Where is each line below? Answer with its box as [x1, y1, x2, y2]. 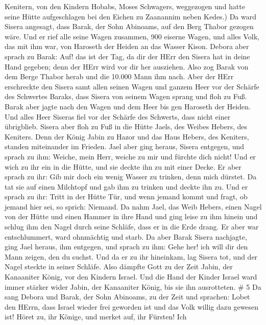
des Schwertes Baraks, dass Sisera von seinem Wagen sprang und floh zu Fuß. [5, 91, 247, 102]
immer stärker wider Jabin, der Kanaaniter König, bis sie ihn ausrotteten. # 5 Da [5, 281, 261, 292]
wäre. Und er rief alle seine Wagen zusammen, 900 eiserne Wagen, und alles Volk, [5, 31, 259, 41]
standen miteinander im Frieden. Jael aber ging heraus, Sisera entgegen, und [5, 141, 245, 152]
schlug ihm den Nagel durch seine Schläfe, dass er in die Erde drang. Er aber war [5, 221, 259, 232]
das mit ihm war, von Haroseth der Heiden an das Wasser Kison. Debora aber [5, 41, 249, 52]
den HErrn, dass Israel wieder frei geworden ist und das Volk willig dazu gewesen [5, 301, 259, 312]
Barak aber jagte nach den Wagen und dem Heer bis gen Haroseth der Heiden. [5, 101, 251, 111]
